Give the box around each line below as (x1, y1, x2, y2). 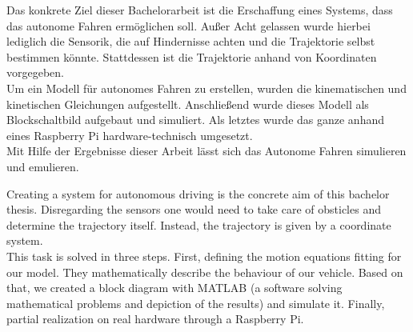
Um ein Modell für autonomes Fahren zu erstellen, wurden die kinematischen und (6, 79, 407, 96)
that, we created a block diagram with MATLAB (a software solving (6, 279, 343, 296)
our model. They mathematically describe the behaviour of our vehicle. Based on (6, 263, 403, 280)
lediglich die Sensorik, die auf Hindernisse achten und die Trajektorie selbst (6, 33, 375, 50)
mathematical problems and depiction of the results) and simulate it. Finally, (6, 294, 385, 311)
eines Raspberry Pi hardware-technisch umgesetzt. (6, 126, 253, 143)
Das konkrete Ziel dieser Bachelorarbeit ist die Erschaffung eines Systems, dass (6, 2, 393, 18)
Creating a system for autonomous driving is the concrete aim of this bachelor (6, 185, 390, 202)
